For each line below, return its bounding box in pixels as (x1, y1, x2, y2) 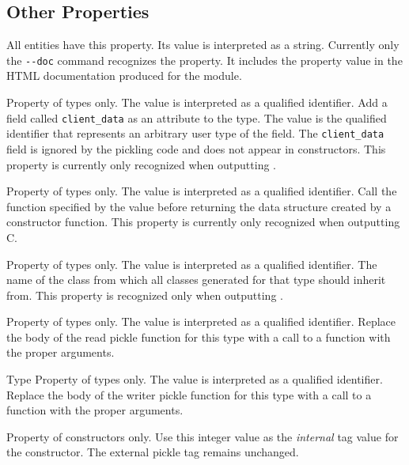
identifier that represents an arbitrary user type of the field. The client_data (6, 125, 384, 142)
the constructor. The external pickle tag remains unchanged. (6, 444, 299, 460)
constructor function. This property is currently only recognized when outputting (6, 214, 400, 230)
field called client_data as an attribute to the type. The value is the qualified (6, 109, 387, 126)
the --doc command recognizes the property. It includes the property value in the (6, 51, 403, 68)
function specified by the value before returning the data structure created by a (6, 198, 392, 214)
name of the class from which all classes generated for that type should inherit (6, 271, 386, 288)
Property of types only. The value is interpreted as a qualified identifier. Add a (6, 94, 388, 111)
